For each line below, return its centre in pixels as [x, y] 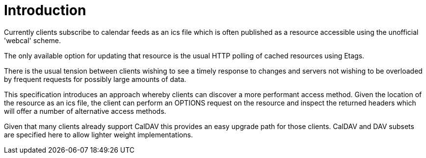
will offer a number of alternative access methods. [85, 111]
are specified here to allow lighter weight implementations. [98, 134]
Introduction [45, 10]
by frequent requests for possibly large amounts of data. [95, 79]
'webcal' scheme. [32, 40]
